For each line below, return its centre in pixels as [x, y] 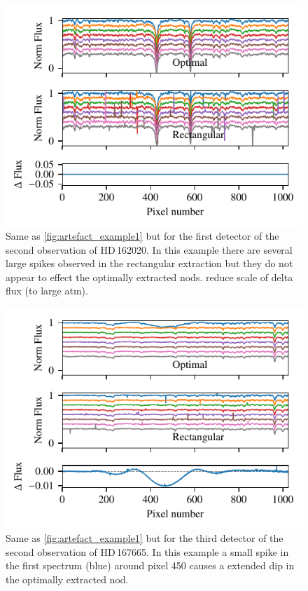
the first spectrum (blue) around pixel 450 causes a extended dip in [150, 565]
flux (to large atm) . [47, 291]
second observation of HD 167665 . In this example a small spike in [147, 551]
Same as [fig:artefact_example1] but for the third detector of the [145, 538]
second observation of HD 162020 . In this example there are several [149, 249]
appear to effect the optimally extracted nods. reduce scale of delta [149, 277]
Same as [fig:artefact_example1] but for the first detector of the [142, 236]
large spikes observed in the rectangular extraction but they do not [149, 263]
